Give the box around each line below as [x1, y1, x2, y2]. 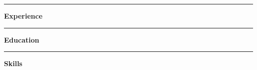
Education [4, 34, 40, 45]
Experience [4, 11, 43, 21]
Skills [4, 58, 23, 69]
